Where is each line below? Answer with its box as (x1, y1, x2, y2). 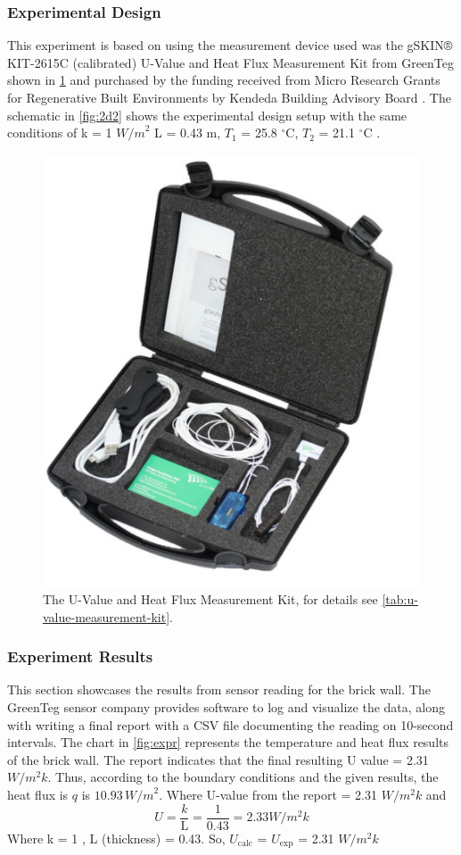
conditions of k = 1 (7, 123, 112, 142)
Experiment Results (7, 645, 153, 668)
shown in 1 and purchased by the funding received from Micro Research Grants (7, 71, 440, 89)
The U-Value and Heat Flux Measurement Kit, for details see (43, 590, 378, 609)
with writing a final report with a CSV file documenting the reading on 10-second (7, 715, 454, 734)
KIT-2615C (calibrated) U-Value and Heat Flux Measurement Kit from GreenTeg (7, 53, 455, 71)
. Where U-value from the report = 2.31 (159, 785, 377, 804)
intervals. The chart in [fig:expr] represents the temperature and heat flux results (7, 733, 449, 751)
